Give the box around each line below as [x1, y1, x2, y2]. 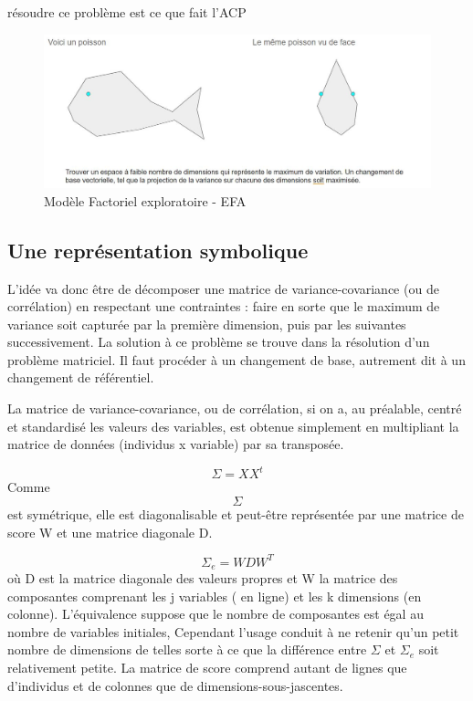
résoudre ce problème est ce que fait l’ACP [7, 3, 247, 21]
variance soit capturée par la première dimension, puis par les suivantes [7, 314, 406, 333]
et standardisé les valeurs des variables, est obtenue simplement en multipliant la [7, 416, 459, 435]
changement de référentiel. [7, 368, 154, 387]
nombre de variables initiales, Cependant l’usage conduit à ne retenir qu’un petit [7, 622, 459, 641]
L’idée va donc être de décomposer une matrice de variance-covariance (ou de [7, 278, 439, 298]
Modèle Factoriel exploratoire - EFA [44, 191, 247, 210]
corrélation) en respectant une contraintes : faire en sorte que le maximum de [7, 297, 440, 316]
